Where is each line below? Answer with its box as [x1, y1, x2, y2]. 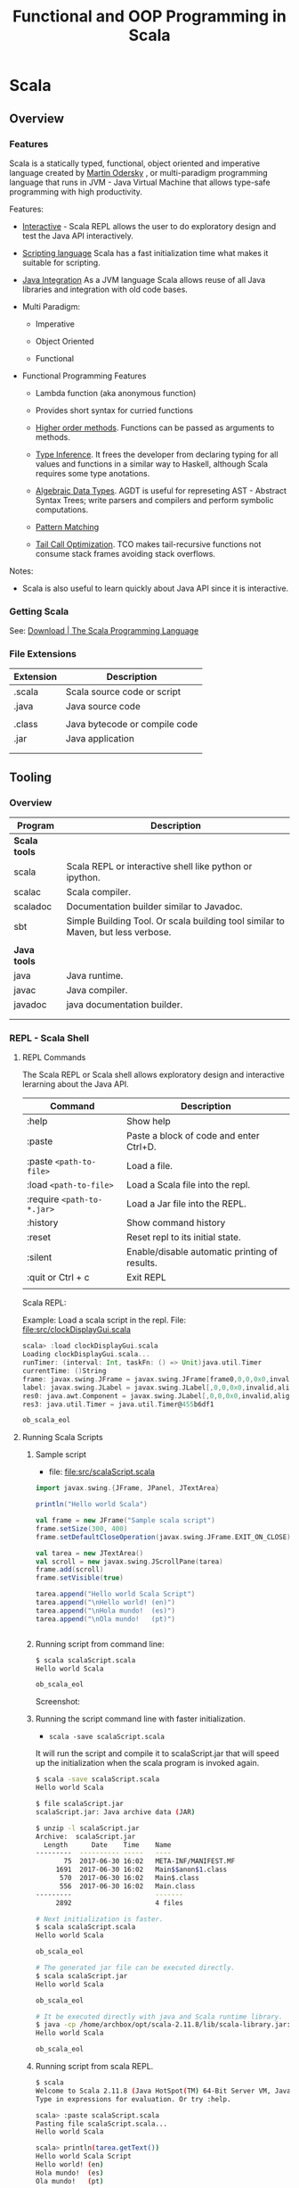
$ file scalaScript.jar [35, 1800, 125, 1809]
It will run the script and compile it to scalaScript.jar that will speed [35, 1748, 279, 1759]
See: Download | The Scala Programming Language [9, 626, 199, 636]
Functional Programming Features [21, 370, 147, 381]
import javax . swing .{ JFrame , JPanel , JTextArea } [35, 1484, 220, 1493]
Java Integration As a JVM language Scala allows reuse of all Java [21, 274, 266, 285]
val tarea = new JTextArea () [35, 1548, 144, 1558]
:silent [26, 1251, 53, 1264]
